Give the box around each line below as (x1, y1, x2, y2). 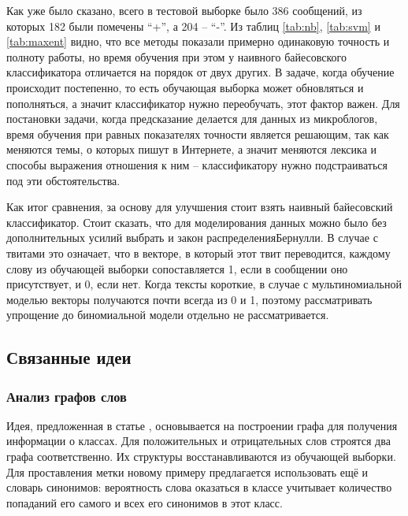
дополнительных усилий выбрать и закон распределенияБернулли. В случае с (6, 229, 378, 246)
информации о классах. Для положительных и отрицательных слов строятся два (6, 432, 391, 449)
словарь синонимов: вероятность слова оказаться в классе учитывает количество (6, 479, 392, 496)
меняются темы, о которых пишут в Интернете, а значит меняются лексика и (6, 141, 377, 158)
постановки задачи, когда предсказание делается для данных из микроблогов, (6, 110, 378, 127)
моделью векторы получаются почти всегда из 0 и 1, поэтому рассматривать (6, 291, 373, 307)
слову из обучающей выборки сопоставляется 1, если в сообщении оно (6, 260, 348, 277)
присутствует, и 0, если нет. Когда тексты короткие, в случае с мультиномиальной (6, 276, 402, 292)
